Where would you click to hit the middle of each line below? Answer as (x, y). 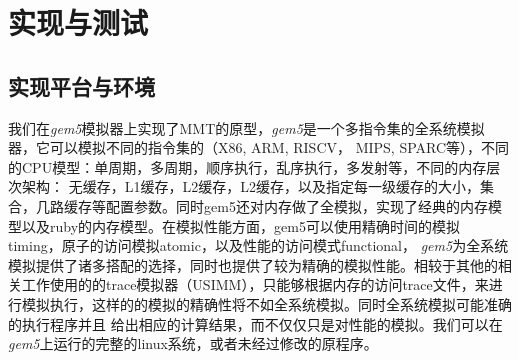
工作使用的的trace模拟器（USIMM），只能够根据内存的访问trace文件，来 (255, 284)
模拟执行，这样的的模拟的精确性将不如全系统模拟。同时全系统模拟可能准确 (266, 303)
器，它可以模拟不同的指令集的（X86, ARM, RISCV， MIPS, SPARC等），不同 (259, 147)
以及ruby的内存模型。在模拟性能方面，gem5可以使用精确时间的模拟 (240, 225)
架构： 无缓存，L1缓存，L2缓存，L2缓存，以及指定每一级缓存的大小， (250, 186)
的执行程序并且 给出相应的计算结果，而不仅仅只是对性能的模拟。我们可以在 (255, 323)
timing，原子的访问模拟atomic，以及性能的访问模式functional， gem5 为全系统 (258, 245)
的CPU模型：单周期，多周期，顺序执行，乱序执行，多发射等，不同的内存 (247, 166)
